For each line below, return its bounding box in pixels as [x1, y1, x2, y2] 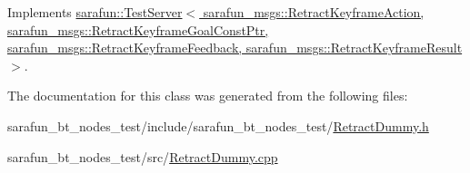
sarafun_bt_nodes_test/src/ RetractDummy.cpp [7, 147, 278, 166]
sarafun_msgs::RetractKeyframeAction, [203, 3, 425, 21]
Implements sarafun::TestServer [7, 3, 183, 21]
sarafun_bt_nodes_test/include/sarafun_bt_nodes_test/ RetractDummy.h [7, 116, 429, 135]
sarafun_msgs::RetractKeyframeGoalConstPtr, [7, 20, 269, 39]
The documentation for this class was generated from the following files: [7, 86, 408, 105]
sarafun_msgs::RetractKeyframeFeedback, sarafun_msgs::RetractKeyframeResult [7, 38, 463, 57]
